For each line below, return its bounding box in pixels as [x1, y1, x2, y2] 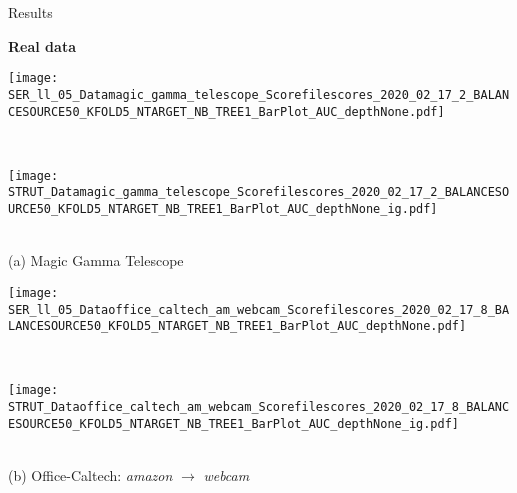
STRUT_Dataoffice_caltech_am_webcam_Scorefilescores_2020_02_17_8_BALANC [8, 400, 510, 415]
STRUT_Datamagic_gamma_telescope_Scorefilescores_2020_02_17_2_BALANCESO [8, 185, 510, 200]
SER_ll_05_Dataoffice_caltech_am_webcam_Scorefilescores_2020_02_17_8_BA [8, 302, 510, 317]
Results [8, 2, 53, 22]
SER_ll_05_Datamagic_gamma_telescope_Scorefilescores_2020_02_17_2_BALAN [8, 87, 510, 102]
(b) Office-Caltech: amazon [8, 465, 173, 486]
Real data [8, 35, 76, 56]
